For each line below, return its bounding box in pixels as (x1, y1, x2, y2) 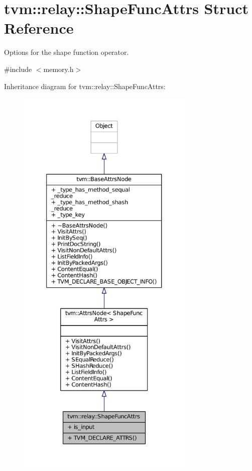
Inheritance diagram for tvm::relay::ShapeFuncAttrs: (4, 81, 166, 91)
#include (4, 63, 32, 74)
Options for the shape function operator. (4, 47, 129, 57)
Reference (4, 18, 74, 38)
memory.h (43, 63, 74, 74)
